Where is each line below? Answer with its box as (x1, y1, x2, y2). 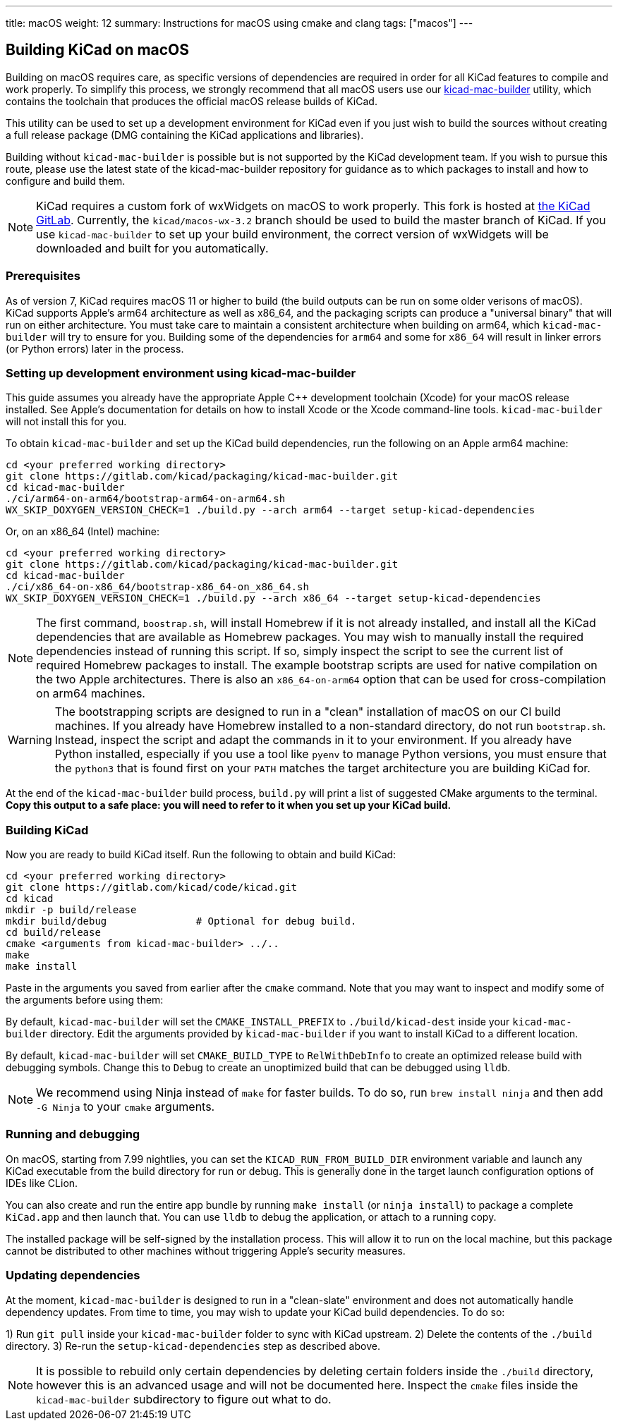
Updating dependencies (6, 1268, 140, 1283)
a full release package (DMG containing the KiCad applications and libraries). (6, 128, 364, 141)
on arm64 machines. (36, 686, 145, 701)
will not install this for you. (6, 415, 127, 428)
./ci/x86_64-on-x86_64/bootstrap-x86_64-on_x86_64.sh (6, 581, 309, 593)
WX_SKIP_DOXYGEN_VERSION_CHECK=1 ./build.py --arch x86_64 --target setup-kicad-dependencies (6, 592, 541, 604)
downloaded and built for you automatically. (36, 240, 269, 255)
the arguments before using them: (6, 994, 164, 1006)
